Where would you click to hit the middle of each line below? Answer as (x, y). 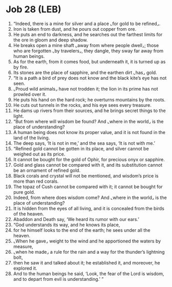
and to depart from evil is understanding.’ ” (58, 279)
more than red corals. (36, 181)
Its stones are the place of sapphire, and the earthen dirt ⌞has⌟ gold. (85, 72)
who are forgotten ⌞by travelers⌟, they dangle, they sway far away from (88, 51)
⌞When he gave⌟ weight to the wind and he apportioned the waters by (87, 241)
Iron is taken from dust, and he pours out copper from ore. (75, 29)
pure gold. (24, 192)
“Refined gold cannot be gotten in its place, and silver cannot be (81, 148)
